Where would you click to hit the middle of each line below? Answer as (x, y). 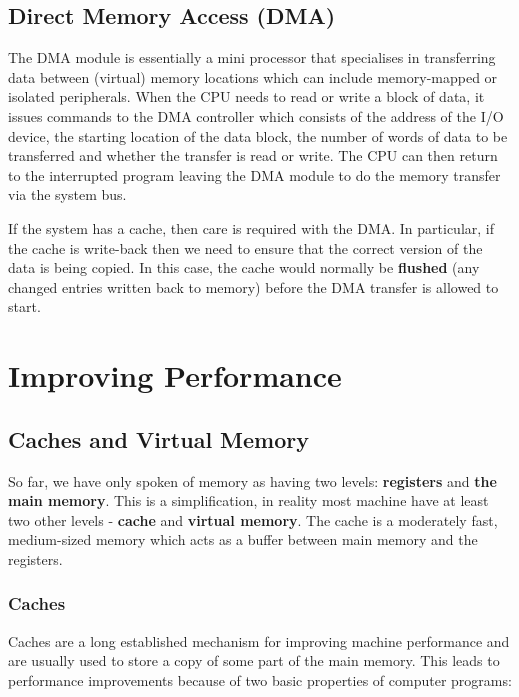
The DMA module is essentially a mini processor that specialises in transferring (252, 57)
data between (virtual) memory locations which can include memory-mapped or (253, 76)
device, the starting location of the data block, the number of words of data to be (258, 135)
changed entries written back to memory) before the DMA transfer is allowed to (253, 286)
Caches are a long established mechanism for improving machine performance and (259, 640)
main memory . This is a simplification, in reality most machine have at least (248, 500)
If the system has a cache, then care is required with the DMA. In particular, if (251, 227)
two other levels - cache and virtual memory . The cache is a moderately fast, (253, 519)
